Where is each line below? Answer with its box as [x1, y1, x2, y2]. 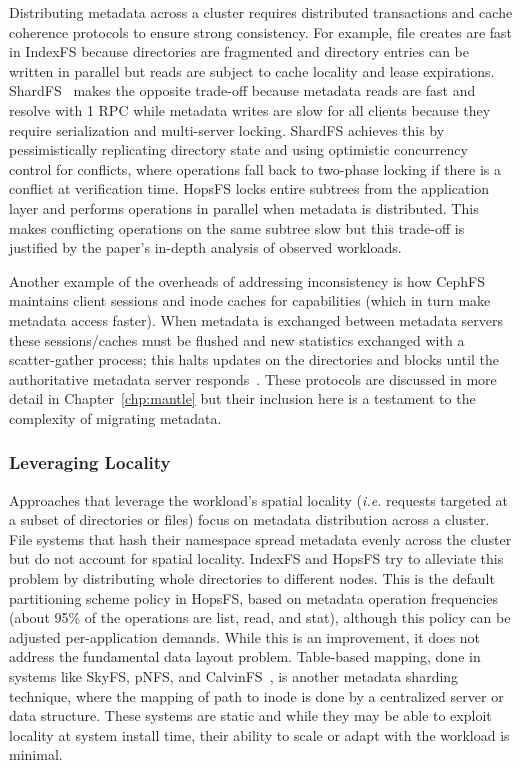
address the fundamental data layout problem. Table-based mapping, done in [9, 646, 481, 667]
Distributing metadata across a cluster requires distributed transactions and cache [9, 2, 513, 22]
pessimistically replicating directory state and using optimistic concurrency [9, 139, 468, 160]
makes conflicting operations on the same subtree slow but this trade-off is [9, 217, 465, 238]
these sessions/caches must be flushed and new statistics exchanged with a [9, 329, 465, 350]
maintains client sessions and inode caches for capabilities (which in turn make [9, 290, 491, 311]
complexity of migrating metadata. [9, 407, 222, 428]
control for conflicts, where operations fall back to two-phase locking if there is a [9, 158, 502, 179]
